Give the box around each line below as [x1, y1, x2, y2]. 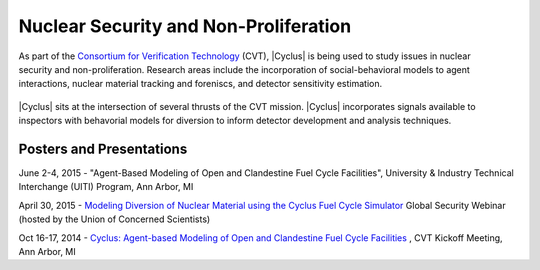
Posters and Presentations [18, 140, 188, 157]
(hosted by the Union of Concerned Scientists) [18, 213, 211, 225]
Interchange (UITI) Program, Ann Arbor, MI [18, 181, 194, 193]
